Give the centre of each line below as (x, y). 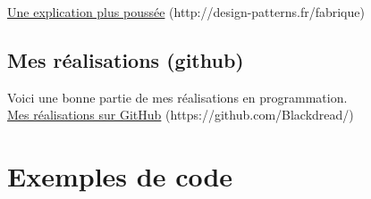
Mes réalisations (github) (126, 59)
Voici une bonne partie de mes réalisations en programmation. (177, 97)
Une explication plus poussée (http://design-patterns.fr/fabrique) (186, 12)
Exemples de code (120, 176)
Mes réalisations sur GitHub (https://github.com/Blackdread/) (181, 115)
